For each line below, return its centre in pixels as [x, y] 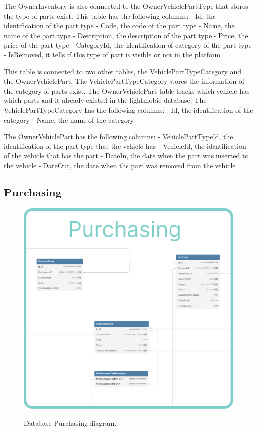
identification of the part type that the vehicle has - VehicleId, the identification [125, 146]
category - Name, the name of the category [69, 120]
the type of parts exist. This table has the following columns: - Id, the [110, 16]
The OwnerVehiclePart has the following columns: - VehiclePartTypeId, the [119, 136]
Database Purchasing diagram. [70, 423]
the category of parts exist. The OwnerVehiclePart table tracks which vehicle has [127, 90]
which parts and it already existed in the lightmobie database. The [105, 100]
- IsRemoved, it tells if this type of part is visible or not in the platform [112, 54]
